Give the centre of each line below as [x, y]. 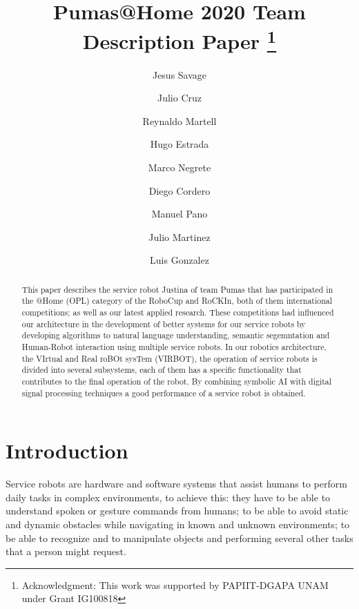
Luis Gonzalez [179, 260]
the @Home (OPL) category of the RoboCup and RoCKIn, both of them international [177, 301]
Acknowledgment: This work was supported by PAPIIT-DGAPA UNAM [175, 584]
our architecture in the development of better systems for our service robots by [164, 323]
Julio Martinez [179, 236]
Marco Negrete [179, 167]
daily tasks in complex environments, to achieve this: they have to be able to [168, 497]
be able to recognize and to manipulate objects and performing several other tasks [179, 538]
